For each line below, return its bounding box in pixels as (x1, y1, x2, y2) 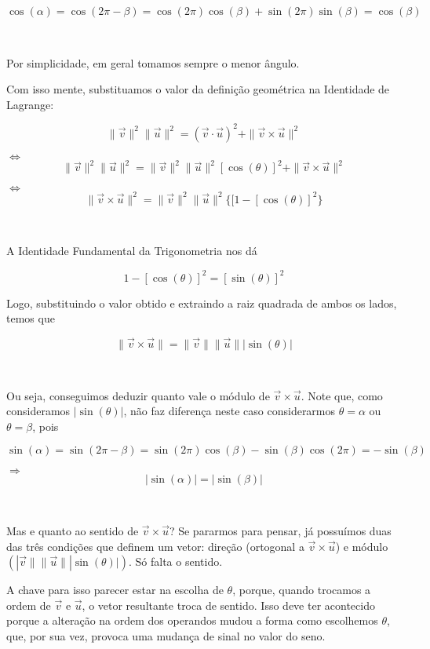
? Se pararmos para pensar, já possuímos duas (169, 522, 392, 538)
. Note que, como (301, 387, 383, 403)
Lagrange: (6, 96, 54, 112)
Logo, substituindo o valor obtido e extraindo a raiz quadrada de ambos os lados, (6, 294, 397, 311)
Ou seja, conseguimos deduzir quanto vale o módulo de (6, 387, 270, 403)
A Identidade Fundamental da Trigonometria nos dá (6, 242, 257, 259)
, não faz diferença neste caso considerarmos (123, 403, 336, 419)
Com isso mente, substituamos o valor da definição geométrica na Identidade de (6, 81, 390, 97)
